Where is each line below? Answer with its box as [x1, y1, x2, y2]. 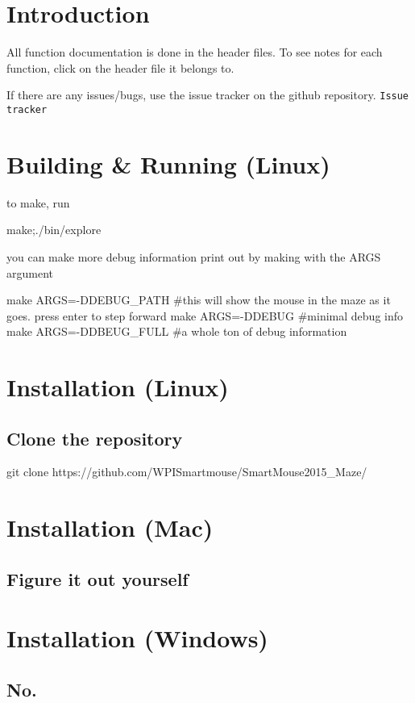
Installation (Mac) [6, 511, 214, 544]
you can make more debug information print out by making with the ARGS [6, 248, 381, 265]
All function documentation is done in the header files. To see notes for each [6, 44, 383, 61]
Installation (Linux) [6, 370, 229, 404]
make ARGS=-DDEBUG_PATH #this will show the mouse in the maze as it [6, 291, 391, 308]
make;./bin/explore [6, 221, 102, 238]
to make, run [6, 194, 70, 211]
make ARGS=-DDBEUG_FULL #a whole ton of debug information [6, 323, 347, 340]
